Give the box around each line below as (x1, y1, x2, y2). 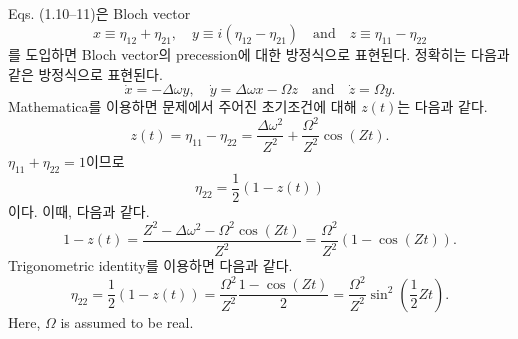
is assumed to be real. (60, 311, 194, 332)
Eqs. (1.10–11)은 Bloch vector (8, 3, 191, 24)
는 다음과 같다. (397, 96, 488, 117)
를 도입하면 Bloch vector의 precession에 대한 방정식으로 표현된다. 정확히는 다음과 (8, 43, 510, 64)
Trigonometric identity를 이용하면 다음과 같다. (8, 255, 293, 276)
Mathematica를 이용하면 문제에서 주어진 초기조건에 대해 (8, 96, 357, 117)
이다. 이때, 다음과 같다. (8, 200, 150, 221)
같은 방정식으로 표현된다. (8, 63, 163, 84)
